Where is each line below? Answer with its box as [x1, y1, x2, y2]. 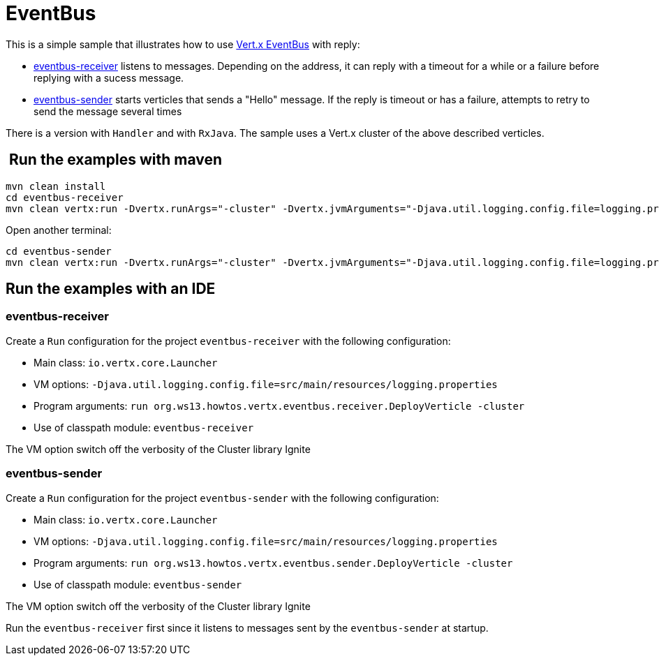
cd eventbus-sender [6, 245, 112, 257]
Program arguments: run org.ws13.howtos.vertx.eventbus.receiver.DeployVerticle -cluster [34, 399, 525, 412]
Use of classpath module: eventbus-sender [34, 578, 242, 591]
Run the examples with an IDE [6, 280, 216, 298]
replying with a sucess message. [34, 71, 184, 84]
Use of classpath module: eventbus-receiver [34, 421, 254, 433]
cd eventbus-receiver [6, 191, 124, 203]
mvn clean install [6, 180, 106, 192]
